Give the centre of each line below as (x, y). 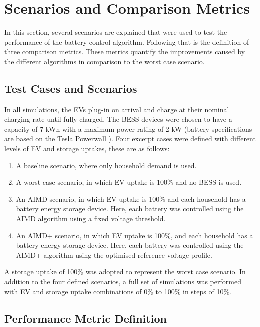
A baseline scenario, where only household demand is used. (106, 165)
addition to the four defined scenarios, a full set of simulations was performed (123, 282)
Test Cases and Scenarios (71, 88)
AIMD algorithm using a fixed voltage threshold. (91, 219)
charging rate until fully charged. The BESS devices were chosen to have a (118, 119)
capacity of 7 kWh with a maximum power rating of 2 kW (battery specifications (128, 129)
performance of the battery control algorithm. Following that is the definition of (127, 42)
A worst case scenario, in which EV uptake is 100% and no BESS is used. (129, 182)
